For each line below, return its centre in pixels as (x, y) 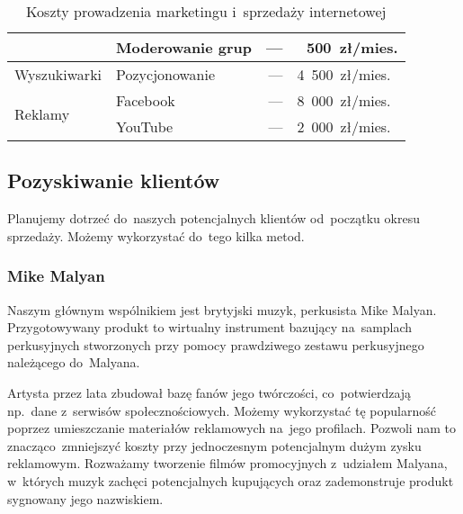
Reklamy (42, 113)
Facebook (146, 100)
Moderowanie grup (184, 47)
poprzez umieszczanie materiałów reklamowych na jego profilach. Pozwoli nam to (231, 428)
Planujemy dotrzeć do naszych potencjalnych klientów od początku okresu (214, 218)
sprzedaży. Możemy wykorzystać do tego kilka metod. (156, 235)
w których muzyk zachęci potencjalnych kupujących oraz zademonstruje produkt (231, 480)
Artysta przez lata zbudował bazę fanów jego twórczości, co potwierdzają (209, 392)
